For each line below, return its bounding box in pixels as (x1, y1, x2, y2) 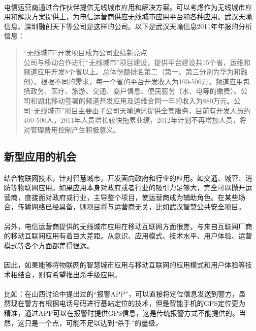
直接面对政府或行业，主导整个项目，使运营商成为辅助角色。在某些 (24, 192, 238, 202)
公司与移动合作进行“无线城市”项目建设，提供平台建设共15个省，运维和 (23, 57, 251, 67)
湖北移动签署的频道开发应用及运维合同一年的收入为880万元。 (37, 95, 234, 105)
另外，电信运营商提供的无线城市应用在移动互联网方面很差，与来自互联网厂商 (4, 221, 252, 231)
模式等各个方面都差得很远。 (4, 240, 94, 250)
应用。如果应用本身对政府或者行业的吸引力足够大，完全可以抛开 (38, 182, 245, 193)
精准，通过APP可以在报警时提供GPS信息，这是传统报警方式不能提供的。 (4, 308, 239, 318)
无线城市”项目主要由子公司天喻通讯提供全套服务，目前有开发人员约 (33, 105, 251, 115)
